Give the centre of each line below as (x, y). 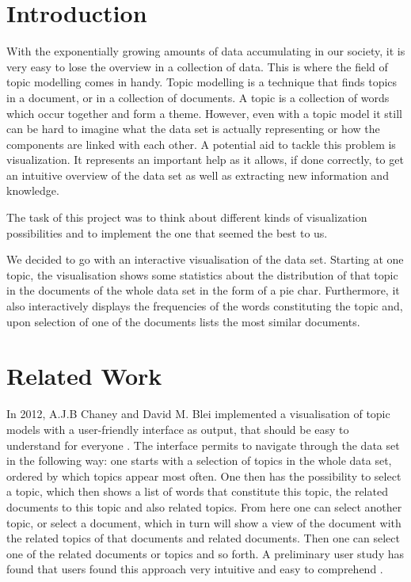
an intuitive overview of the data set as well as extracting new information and (198, 175)
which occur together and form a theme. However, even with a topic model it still (204, 113)
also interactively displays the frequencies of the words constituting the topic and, (205, 306)
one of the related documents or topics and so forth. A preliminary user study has (205, 553)
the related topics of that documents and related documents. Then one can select (203, 538)
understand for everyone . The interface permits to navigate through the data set (203, 445)
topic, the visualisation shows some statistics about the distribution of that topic (202, 274)
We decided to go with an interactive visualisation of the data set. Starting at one (205, 259)
